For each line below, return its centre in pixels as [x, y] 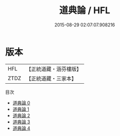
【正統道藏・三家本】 [51, 78]
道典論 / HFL [85, 10]
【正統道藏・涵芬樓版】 [54, 69]
